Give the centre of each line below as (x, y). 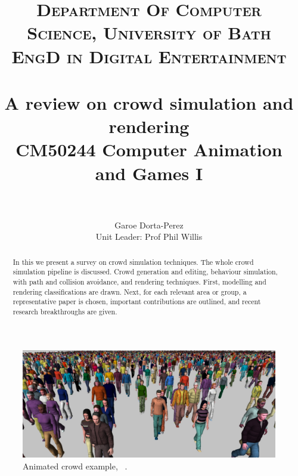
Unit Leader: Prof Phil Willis (149, 237)
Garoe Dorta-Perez (149, 225)
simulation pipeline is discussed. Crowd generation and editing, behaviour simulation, (145, 272)
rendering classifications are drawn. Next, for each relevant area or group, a (130, 291)
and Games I (149, 173)
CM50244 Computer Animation (149, 149)
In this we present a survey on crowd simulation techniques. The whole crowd (133, 262)
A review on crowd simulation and (149, 102)
